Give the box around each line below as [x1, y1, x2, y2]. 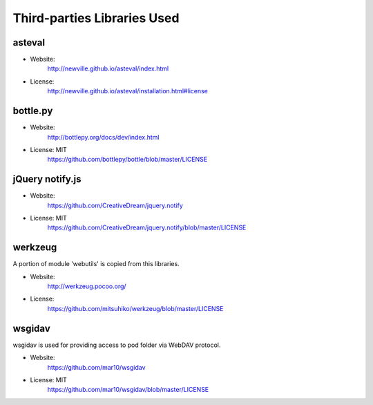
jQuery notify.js [12, 173, 82, 185]
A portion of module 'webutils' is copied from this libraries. [12, 260, 180, 268]
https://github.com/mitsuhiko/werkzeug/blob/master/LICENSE [47, 304, 224, 312]
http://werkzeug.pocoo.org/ [47, 282, 127, 290]
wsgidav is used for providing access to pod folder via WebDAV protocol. [12, 341, 221, 349]
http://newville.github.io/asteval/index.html [47, 64, 169, 73]
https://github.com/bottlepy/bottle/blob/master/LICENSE [47, 156, 207, 164]
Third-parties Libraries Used [12, 10, 180, 26]
